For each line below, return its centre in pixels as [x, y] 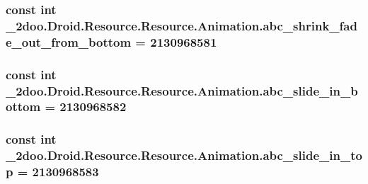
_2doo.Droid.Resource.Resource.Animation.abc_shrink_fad [182, 25]
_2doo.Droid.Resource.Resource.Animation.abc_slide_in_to [184, 155]
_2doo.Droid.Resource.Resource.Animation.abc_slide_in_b [182, 90]
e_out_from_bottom [69, 41]
